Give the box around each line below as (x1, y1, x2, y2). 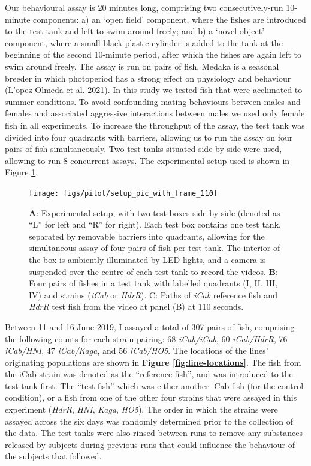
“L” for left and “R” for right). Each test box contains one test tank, (29, 218, 281, 231)
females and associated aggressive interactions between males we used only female (5, 107, 305, 120)
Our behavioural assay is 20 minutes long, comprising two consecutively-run (5, 1, 283, 13)
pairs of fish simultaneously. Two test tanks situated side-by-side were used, (5, 142, 282, 155)
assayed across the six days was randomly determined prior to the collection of (5, 414, 293, 427)
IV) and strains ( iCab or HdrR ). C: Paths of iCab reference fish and (29, 288, 277, 301)
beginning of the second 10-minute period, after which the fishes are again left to (5, 48, 302, 61)
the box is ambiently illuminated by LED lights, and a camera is (29, 253, 266, 265)
